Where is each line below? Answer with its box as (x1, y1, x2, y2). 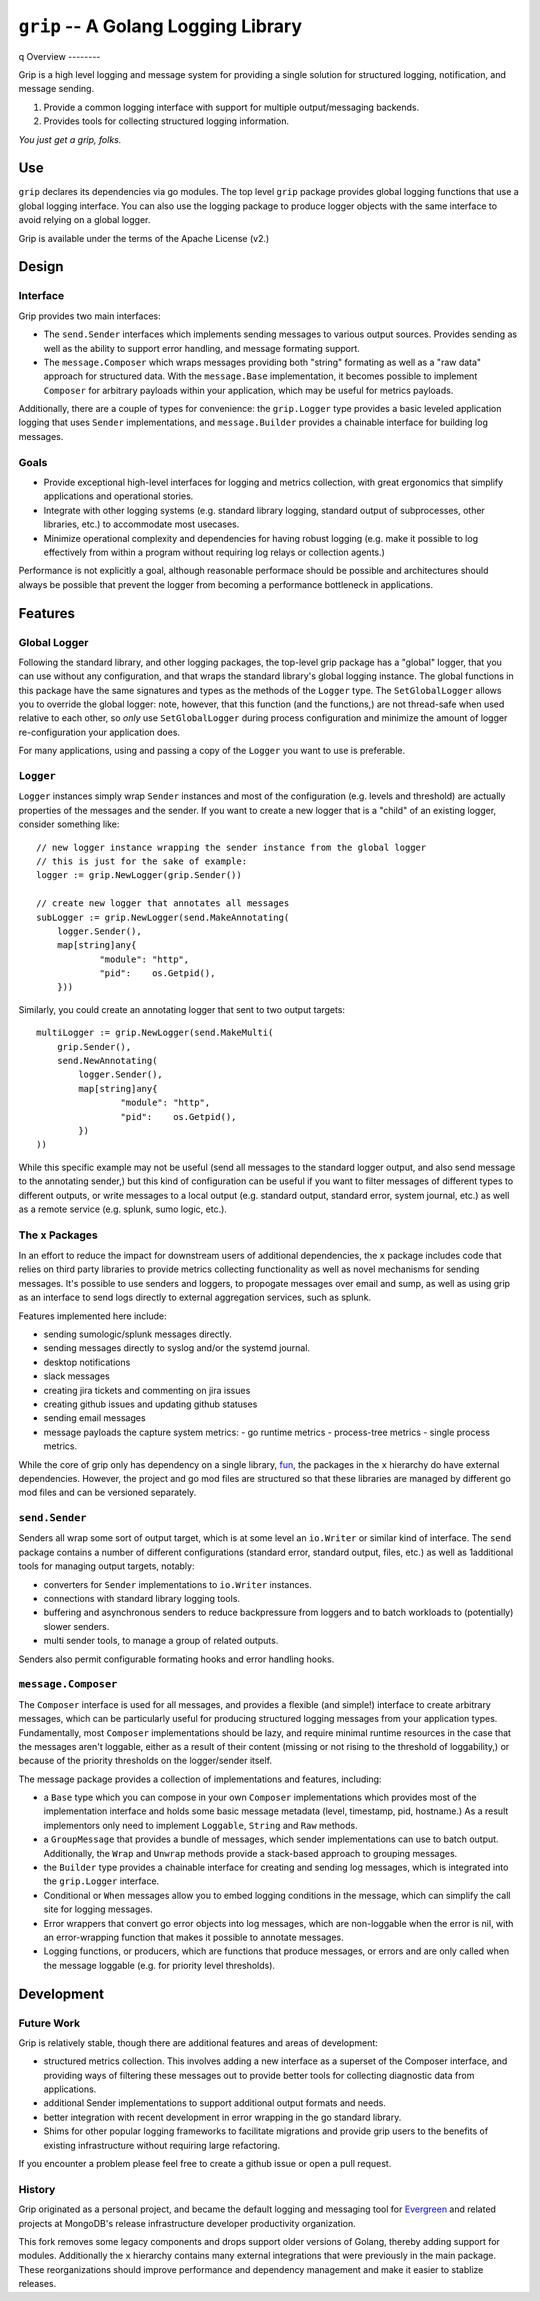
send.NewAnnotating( (56, 1055, 158, 1067)
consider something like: (18, 818, 120, 830)
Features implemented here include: (18, 1310, 167, 1322)
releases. (18, 2278, 57, 2290)
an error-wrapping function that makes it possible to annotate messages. (43, 1931, 344, 1943)
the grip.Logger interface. (43, 1875, 160, 1887)
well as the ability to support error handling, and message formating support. (43, 342, 360, 354)
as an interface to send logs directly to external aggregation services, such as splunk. (18, 1291, 372, 1304)
